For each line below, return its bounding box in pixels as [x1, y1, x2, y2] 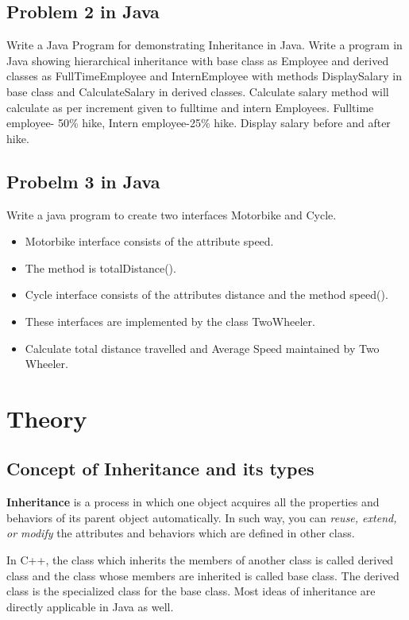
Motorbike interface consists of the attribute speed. [25, 233, 274, 250]
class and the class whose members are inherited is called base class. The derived [6, 567, 399, 583]
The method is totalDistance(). [25, 259, 176, 276]
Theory [6, 401, 87, 434]
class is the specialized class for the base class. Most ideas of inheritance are [6, 583, 376, 599]
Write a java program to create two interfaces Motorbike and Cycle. [6, 206, 337, 223]
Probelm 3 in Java [6, 169, 160, 193]
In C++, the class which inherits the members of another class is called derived [6, 552, 394, 568]
